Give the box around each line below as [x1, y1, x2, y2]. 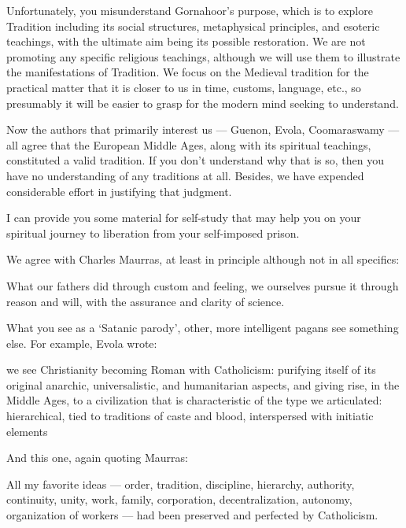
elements [6, 423, 48, 439]
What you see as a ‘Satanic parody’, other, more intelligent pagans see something [6, 319, 399, 336]
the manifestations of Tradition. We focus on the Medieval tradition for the [6, 64, 369, 80]
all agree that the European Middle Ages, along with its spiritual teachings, [6, 136, 371, 153]
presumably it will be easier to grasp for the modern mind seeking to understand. [6, 94, 399, 111]
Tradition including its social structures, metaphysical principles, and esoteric [6, 17, 380, 34]
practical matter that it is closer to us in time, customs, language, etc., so [6, 79, 361, 95]
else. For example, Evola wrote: [6, 334, 157, 351]
